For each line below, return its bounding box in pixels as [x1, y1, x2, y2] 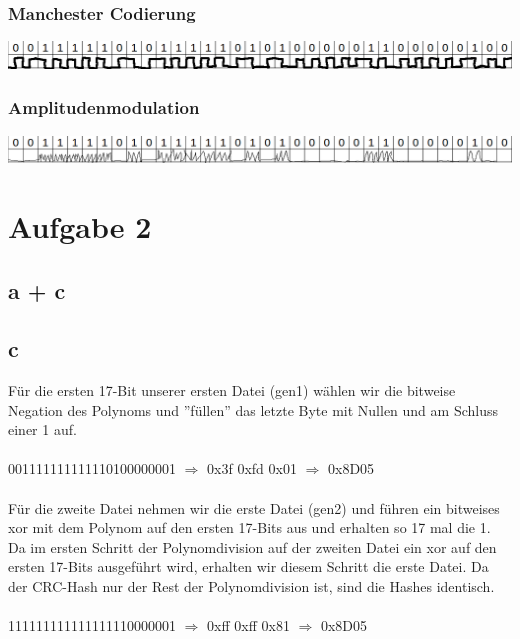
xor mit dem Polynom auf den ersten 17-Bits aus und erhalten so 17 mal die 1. [8, 517, 491, 538]
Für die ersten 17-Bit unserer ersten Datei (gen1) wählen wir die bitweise [8, 380, 456, 401]
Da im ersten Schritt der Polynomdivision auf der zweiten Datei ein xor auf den [8, 536, 497, 557]
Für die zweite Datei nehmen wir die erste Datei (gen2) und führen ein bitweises [8, 497, 500, 518]
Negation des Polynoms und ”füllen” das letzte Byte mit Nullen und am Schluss [8, 399, 498, 420]
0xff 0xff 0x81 [207, 615, 290, 636]
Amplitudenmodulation [8, 95, 200, 120]
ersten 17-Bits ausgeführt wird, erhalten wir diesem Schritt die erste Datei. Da [8, 556, 489, 577]
